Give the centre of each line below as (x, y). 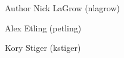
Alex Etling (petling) (43, 28)
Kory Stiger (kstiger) (43, 48)
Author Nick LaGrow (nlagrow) (62, 8)
